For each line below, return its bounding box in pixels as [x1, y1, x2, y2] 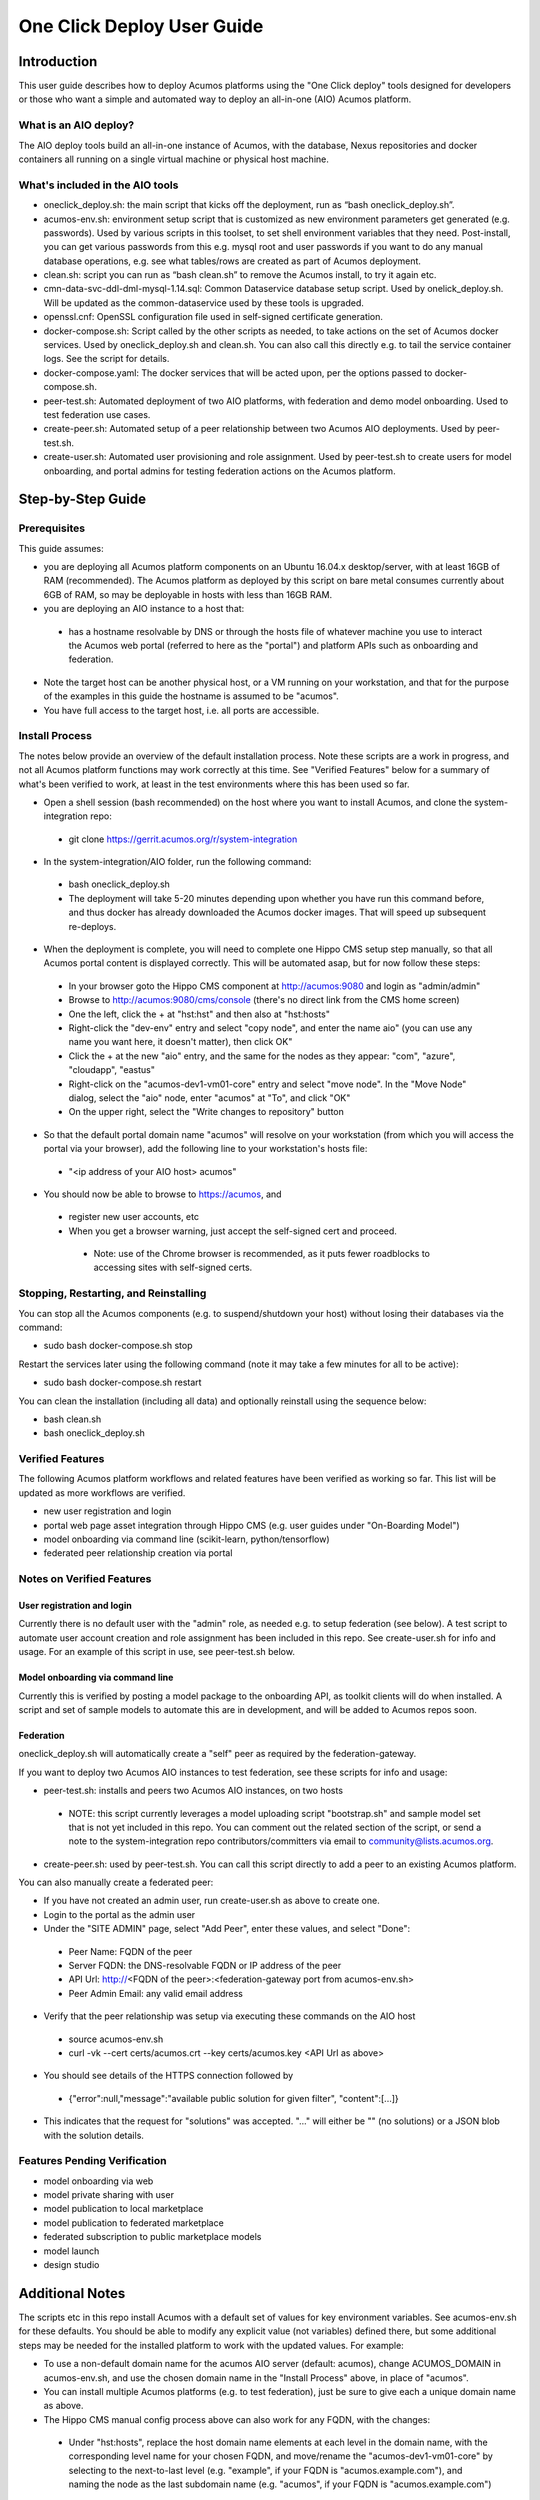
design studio [43, 2259, 100, 2271]
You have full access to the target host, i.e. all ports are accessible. [43, 704, 320, 716]
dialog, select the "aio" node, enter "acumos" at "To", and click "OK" [68, 1091, 351, 1104]
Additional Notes [18, 2285, 126, 2302]
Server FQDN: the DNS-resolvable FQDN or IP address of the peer [68, 1960, 342, 1972]
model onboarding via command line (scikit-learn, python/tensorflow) [43, 1533, 330, 1545]
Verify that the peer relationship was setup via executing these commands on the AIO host [43, 2010, 416, 2022]
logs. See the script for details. [43, 353, 170, 365]
